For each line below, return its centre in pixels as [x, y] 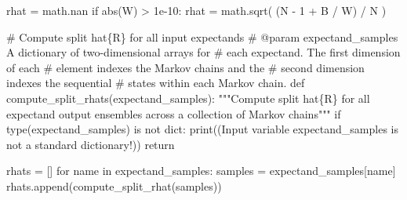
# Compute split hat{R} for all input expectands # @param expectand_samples [202, 36]
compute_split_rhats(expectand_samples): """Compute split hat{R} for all [188, 98]
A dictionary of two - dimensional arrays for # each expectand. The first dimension [203, 52]
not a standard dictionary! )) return [91, 144]
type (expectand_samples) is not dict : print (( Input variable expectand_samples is [203, 129]
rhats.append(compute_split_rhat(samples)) [114, 185]
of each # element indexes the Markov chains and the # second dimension [185, 67]
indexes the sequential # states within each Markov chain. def [156, 83]
